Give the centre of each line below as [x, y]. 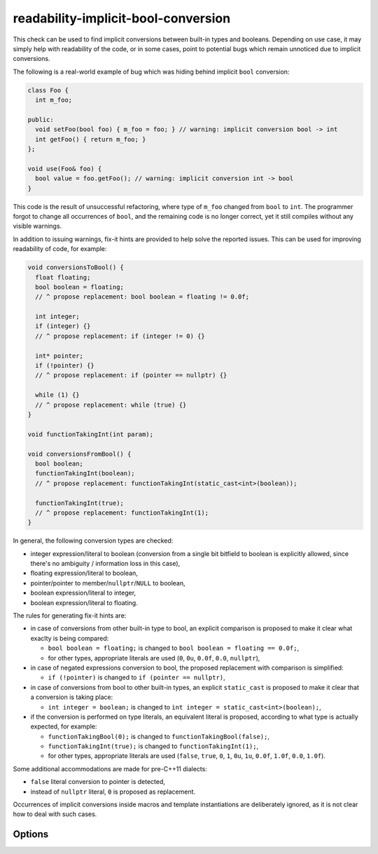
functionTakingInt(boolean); [85, 474]
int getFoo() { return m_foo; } [91, 139]
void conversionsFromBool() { [79, 454]
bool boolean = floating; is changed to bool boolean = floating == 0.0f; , [174, 648]
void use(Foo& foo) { [65, 169]
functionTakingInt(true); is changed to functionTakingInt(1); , [153, 746]
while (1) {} [57, 395]
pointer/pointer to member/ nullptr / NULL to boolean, [108, 583]
